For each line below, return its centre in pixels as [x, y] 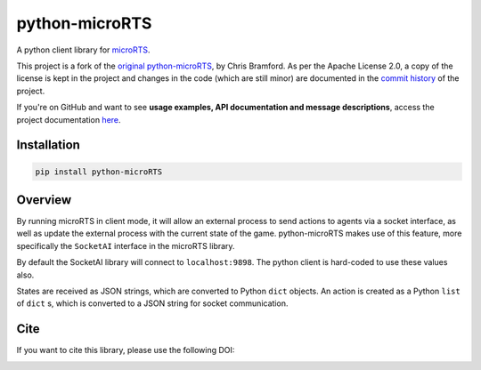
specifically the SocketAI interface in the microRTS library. [126, 245]
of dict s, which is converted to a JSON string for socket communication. [152, 303]
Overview [44, 200]
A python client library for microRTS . [83, 50]
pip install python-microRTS [99, 172]
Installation [48, 145]
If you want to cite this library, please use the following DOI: [126, 350]
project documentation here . [69, 119]
